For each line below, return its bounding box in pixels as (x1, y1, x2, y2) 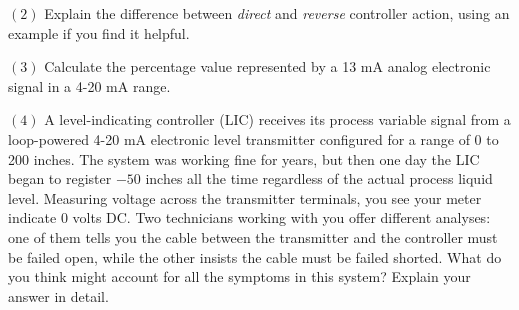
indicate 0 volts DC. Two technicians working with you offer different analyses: (8, 207, 491, 228)
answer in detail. (8, 285, 109, 306)
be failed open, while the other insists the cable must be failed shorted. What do (8, 246, 502, 267)
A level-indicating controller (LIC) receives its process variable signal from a (44, 109, 511, 130)
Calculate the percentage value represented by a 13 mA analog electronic (44, 56, 491, 77)
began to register (8, 168, 112, 189)
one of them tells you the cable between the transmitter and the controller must (8, 226, 498, 247)
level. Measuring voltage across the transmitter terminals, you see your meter (8, 187, 482, 208)
